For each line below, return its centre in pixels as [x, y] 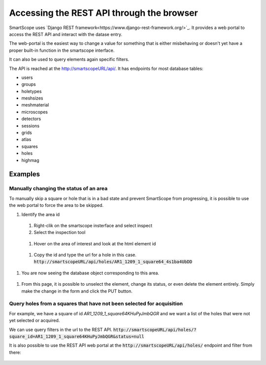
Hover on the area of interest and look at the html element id [95, 243]
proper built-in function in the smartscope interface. [62, 50]
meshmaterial [35, 105]
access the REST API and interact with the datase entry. [66, 34]
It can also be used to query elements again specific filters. [69, 60]
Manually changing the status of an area [58, 189]
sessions [30, 126]
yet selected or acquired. [34, 321]
